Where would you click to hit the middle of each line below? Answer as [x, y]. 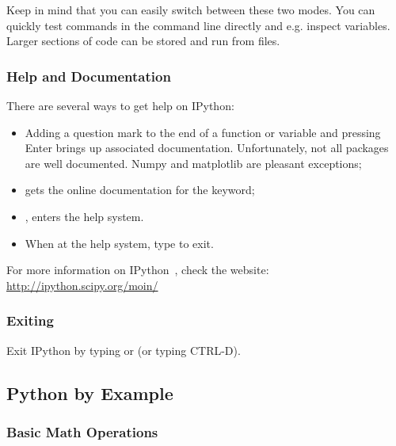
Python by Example [90, 393]
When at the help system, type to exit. [119, 243]
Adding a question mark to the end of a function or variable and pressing [203, 132]
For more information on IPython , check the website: [138, 270]
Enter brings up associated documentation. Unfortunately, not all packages [207, 148]
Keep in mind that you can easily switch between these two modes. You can [191, 10]
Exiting [30, 320]
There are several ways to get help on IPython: [120, 105]
